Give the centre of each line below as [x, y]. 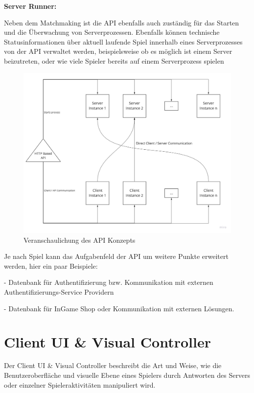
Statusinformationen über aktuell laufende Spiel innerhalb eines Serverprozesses [123, 41]
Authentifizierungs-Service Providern [59, 292]
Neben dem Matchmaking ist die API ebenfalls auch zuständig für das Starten [122, 22]
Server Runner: [30, 6]
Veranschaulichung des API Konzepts [80, 240]
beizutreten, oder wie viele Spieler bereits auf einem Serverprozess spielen [114, 60]
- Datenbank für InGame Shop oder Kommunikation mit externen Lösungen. [119, 308]
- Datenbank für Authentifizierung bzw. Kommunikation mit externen [109, 282]
